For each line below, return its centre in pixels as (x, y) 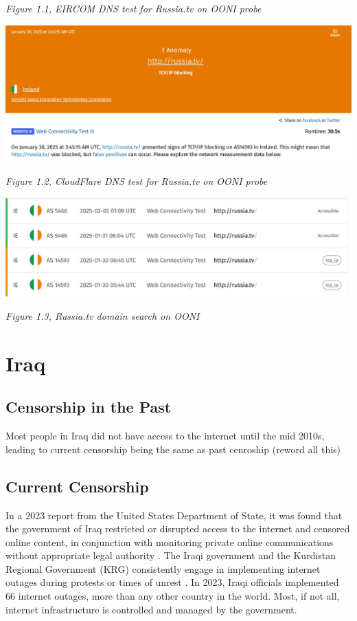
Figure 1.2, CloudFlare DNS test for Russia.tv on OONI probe (137, 181)
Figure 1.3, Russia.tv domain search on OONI (103, 315)
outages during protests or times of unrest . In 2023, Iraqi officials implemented (172, 582)
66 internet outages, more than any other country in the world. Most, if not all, (173, 596)
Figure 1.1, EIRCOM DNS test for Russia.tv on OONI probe (134, 8)
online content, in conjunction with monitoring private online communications (170, 542)
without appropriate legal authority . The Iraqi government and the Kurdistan (171, 555)
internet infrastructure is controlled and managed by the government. (151, 609)
